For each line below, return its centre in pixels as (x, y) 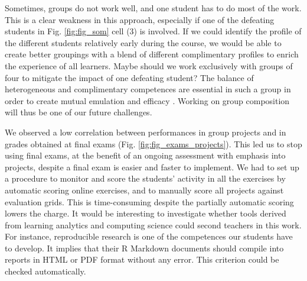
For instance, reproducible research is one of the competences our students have (149, 236)
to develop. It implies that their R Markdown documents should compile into (144, 248)
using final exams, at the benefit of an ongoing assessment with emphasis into (145, 155)
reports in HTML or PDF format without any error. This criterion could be (142, 259)
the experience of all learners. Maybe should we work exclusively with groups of (149, 65)
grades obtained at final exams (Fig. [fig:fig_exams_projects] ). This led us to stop (153, 143)
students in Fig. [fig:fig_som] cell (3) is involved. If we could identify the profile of (153, 31)
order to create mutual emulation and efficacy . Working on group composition (147, 100)
